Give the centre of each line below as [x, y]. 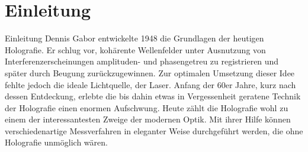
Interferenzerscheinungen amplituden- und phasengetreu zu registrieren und [142, 61]
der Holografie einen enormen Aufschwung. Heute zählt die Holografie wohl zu [147, 107]
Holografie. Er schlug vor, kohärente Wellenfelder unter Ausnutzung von [135, 49]
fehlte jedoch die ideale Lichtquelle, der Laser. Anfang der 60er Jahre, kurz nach [150, 84]
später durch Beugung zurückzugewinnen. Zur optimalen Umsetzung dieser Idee [150, 72]
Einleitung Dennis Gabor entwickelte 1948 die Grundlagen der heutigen [134, 38]
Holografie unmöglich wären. [56, 142]
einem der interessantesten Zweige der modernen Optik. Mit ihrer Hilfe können [148, 119]
